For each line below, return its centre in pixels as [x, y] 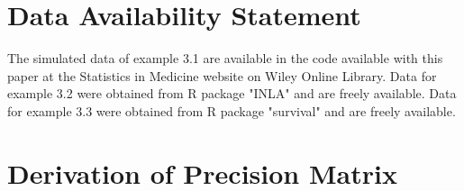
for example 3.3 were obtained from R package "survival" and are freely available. [232, 110]
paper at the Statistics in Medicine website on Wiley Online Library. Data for [222, 75]
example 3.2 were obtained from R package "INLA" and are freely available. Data [232, 93]
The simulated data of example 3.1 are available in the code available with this [225, 58]
